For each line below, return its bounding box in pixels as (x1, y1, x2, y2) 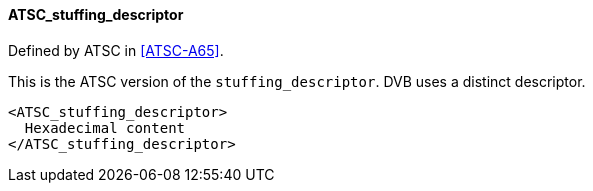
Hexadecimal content (24, 119, 186, 136)
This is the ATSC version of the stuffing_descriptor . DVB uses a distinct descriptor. (8, 72, 586, 90)
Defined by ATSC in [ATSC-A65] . (8, 41, 224, 59)
